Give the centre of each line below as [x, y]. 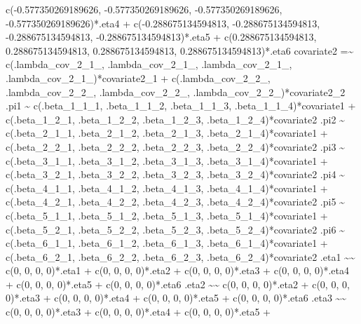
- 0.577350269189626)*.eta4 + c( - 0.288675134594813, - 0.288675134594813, [163, 23]
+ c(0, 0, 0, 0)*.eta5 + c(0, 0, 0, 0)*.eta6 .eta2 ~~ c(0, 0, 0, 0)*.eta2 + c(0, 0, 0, [178, 284]
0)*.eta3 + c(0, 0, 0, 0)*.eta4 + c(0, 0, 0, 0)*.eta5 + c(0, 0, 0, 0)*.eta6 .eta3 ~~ [176, 298]
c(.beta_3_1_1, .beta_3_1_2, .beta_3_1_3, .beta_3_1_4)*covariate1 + [167, 160]
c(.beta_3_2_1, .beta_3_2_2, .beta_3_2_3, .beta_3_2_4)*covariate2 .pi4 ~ [175, 174]
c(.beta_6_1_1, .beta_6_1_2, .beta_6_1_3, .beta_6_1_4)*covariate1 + [167, 243]
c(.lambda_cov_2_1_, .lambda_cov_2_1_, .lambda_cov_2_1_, [149, 64]
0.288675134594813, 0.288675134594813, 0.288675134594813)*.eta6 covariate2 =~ [180, 50]
